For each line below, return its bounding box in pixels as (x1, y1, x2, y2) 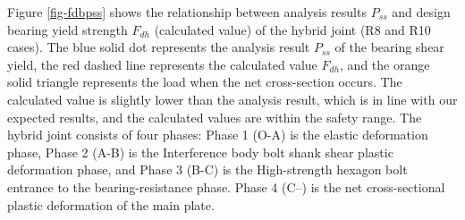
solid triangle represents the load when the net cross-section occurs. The (7, 72, 402, 91)
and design (392, 3, 451, 21)
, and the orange (340, 55, 430, 73)
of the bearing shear (334, 38, 444, 56)
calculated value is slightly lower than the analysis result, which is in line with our (7, 89, 458, 108)
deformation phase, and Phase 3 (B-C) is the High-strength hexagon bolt (7, 160, 408, 179)
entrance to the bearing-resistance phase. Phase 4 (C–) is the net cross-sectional (7, 177, 445, 196)
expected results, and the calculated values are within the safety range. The (7, 107, 422, 126)
